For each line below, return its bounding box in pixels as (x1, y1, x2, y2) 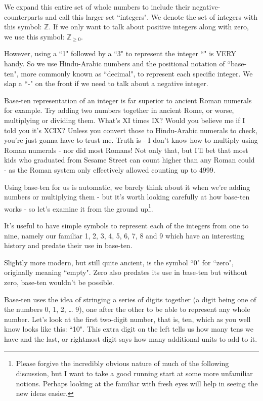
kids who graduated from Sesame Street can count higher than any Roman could (4, 154, 255, 165)
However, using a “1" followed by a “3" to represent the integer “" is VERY (4, 48, 236, 59)
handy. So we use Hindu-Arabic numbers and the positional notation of (4, 58, 225, 68)
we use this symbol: (4, 31, 65, 42)
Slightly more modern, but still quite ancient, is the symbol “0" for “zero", (4, 257, 234, 267)
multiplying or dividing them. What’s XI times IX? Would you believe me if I (4, 114, 245, 125)
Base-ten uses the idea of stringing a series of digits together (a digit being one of (4, 294, 256, 304)
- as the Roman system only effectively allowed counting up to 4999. (4, 164, 215, 175)
